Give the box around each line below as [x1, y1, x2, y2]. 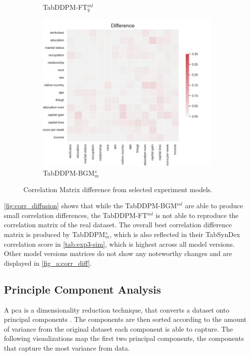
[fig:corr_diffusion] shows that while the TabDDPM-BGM [4, 200, 177, 211]
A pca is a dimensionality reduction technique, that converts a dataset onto [4, 304, 230, 315]
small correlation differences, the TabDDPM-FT [4, 210, 148, 220]
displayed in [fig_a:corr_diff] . [4, 257, 92, 268]
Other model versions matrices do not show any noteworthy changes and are [4, 248, 232, 258]
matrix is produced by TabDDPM [4, 229, 105, 239]
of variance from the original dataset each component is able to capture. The [4, 323, 233, 334]
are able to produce [185, 200, 243, 211]
